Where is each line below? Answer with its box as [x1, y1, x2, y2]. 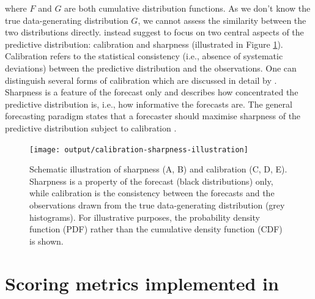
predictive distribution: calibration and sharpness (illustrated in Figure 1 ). [5, 37, 283, 50]
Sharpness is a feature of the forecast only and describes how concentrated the [5, 86, 298, 98]
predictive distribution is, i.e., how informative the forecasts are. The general [5, 97, 292, 110]
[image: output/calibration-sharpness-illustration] [29, 145, 248, 154]
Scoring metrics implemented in [5, 270, 279, 295]
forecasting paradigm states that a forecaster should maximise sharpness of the [5, 109, 301, 122]
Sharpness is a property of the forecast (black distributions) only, [29, 174, 273, 187]
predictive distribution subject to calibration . [5, 121, 177, 134]
